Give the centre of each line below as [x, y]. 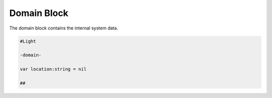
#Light [28, 41]
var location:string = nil [53, 69]
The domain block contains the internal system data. [64, 28]
